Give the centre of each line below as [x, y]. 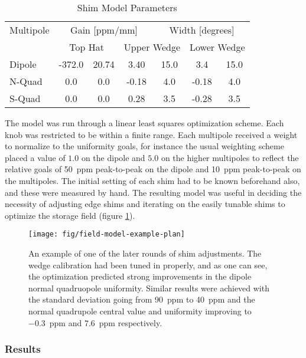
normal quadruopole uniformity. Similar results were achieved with [149, 288]
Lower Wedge [217, 47]
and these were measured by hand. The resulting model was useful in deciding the [153, 192]
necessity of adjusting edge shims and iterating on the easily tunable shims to [145, 204]
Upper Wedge [152, 47]
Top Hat [87, 47]
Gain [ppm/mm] [104, 30]
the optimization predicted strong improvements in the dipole [140, 276]
